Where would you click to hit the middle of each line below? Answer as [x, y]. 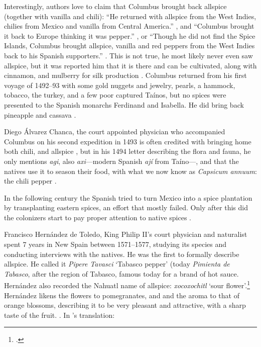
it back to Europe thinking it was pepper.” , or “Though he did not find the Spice [130, 35]
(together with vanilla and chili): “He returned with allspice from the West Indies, [130, 16]
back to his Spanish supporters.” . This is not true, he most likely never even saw [128, 55]
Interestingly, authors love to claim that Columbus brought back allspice [115, 6]
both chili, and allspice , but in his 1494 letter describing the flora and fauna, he [127, 151]
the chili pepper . [30, 181]
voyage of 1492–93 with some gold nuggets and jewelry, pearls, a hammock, [120, 85]
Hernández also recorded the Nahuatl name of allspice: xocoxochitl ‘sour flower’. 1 [127, 285]
